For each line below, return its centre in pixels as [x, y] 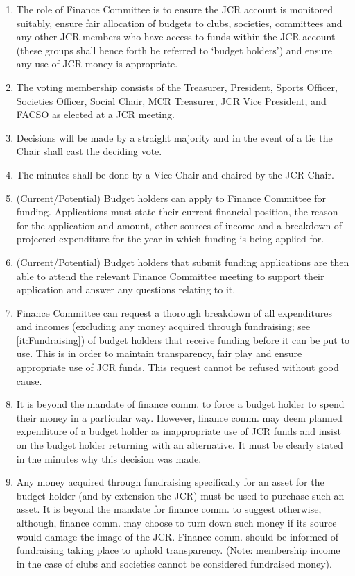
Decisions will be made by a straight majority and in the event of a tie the [174, 137]
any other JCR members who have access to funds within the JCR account [176, 36]
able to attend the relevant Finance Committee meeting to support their [170, 275]
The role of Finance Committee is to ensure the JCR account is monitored [175, 9]
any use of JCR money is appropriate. [97, 64]
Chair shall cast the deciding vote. [89, 151]
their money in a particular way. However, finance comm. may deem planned [179, 417]
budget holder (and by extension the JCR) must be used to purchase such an [180, 495]
